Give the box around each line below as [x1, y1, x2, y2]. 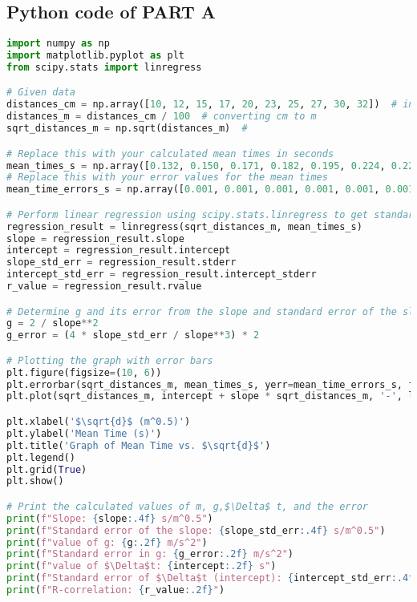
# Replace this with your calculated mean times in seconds [6, 147, 334, 160]
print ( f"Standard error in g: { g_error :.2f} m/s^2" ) [6, 548, 294, 560]
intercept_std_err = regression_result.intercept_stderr [6, 269, 317, 281]
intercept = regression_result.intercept [6, 244, 231, 257]
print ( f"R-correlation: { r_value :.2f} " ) [6, 584, 225, 596]
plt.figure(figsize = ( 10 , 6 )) [6, 366, 162, 378]
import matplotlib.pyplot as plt [6, 50, 184, 62]
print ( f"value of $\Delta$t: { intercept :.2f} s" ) [6, 560, 277, 572]
